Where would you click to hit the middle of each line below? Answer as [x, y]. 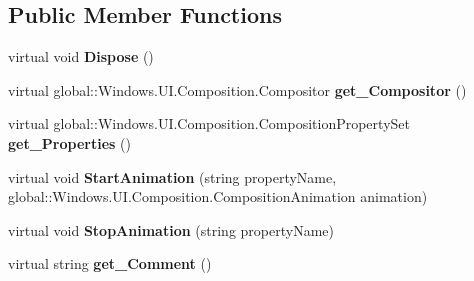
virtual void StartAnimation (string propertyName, [172, 176]
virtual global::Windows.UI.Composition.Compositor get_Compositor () [237, 89]
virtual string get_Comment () [110, 263]
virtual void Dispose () [81, 56]
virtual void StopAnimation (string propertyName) [171, 229]
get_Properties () [69, 142]
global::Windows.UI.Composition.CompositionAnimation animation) [218, 196]
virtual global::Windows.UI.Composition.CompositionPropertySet [209, 123]
